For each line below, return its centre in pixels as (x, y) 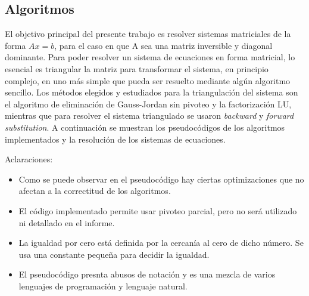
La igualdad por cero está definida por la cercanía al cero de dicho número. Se (161, 243)
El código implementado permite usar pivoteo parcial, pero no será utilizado (158, 210)
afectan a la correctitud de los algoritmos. (95, 191)
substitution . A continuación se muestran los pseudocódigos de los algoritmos (145, 127)
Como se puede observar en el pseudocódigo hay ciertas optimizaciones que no (161, 179)
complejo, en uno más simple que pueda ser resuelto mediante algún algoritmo (148, 80)
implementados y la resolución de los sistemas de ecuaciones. (115, 139)
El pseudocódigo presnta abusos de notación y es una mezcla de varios (147, 274)
